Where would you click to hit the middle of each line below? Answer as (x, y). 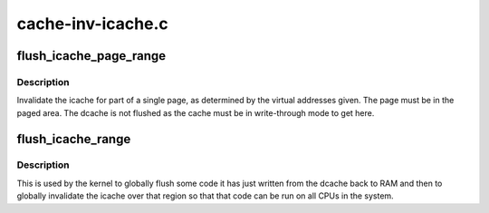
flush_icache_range (74, 139)
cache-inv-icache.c (93, 24)
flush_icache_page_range (91, 56)
